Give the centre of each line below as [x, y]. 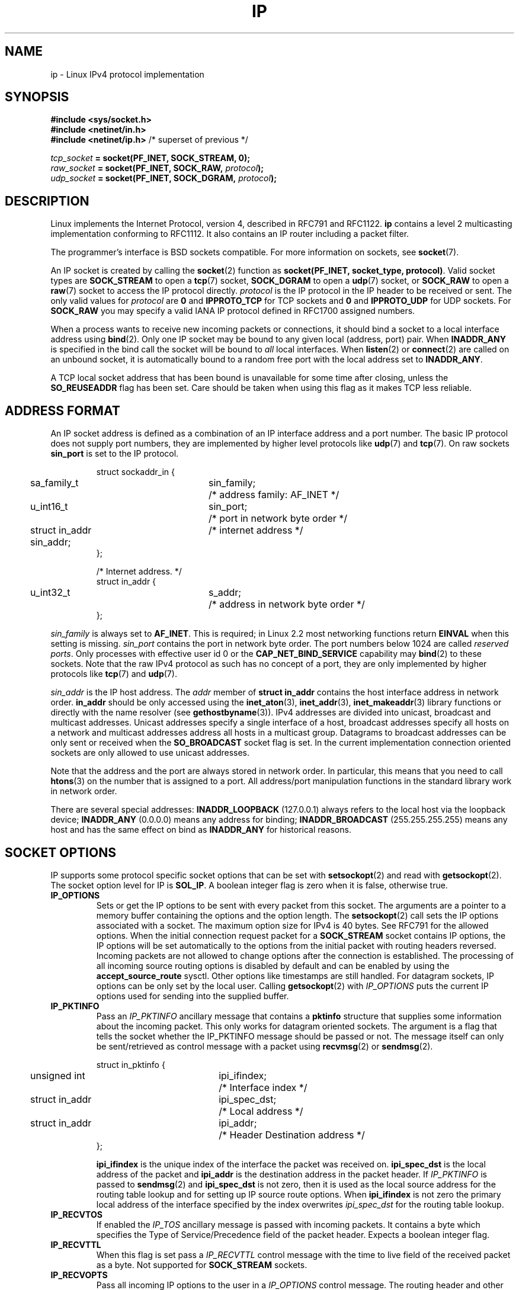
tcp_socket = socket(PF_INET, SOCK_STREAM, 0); [150, 158]
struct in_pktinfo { [131, 1064]
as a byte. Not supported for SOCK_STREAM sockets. [202, 1265]
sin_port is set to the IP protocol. [115, 454]
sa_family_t [55, 483]
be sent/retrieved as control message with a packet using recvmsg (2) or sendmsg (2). [265, 1046]
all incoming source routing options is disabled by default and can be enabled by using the [273, 965]
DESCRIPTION [47, 201]
